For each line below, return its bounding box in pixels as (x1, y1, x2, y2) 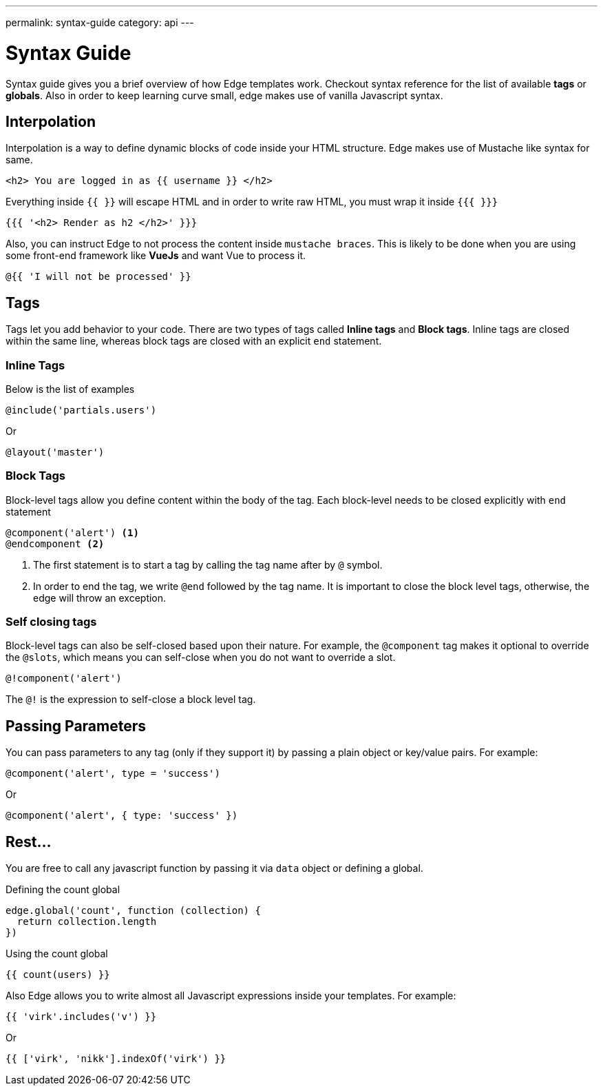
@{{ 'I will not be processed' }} (6, 271, 191, 283)
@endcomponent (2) (6, 538, 105, 549)
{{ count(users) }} (6, 969, 110, 981)
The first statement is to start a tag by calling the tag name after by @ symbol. (33, 558, 383, 571)
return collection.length (17, 916, 157, 928)
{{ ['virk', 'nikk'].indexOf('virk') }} (6, 1053, 226, 1065)
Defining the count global (6, 884, 120, 896)
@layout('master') (6, 446, 105, 458)
